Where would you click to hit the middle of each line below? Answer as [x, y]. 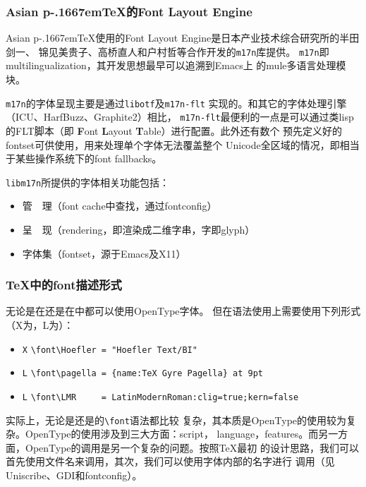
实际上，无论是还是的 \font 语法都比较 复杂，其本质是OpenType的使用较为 [176, 420]
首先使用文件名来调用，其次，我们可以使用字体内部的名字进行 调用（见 [170, 461]
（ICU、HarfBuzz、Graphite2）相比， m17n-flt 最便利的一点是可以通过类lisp [180, 117]
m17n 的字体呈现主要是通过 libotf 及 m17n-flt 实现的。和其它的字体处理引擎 [176, 103]
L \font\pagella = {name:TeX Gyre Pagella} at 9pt [142, 374]
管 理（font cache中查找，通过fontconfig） [120, 206]
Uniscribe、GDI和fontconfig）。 [74, 475]
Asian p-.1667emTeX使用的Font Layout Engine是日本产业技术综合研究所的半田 [183, 38]
